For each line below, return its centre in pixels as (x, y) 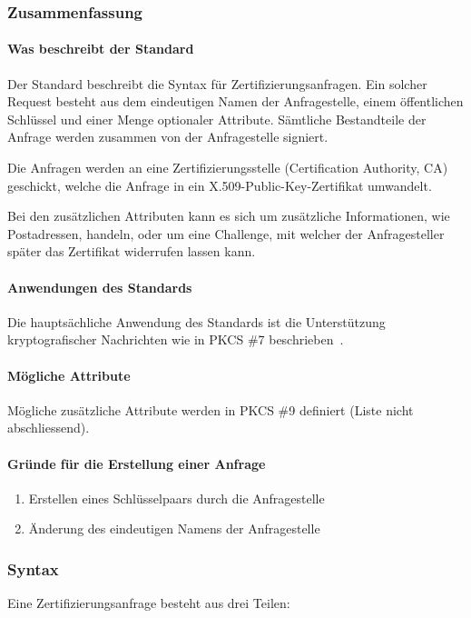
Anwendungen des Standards (100, 287)
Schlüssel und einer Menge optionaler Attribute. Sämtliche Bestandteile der (217, 119)
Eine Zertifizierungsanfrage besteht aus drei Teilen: (149, 603)
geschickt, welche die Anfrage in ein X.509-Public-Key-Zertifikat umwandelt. (220, 185)
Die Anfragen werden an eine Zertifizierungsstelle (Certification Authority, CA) (228, 168)
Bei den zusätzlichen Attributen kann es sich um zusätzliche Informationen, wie (229, 216)
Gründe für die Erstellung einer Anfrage (137, 463)
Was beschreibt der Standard (101, 49)
